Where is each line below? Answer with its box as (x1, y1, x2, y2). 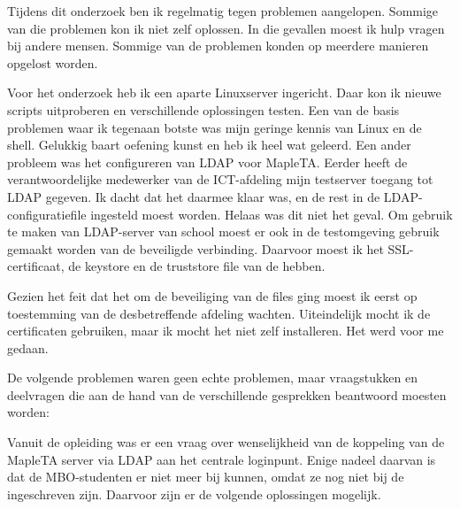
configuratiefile (7, 204, 87, 223)
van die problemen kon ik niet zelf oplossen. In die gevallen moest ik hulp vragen (7, 19, 445, 37)
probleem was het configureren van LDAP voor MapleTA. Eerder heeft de (7, 152, 408, 171)
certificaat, (7, 257, 65, 275)
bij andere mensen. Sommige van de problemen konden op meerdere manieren (7, 36, 429, 55)
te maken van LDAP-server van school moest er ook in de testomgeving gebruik (7, 222, 440, 241)
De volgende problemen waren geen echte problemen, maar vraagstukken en (7, 368, 418, 387)
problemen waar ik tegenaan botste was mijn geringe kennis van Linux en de (7, 118, 422, 136)
